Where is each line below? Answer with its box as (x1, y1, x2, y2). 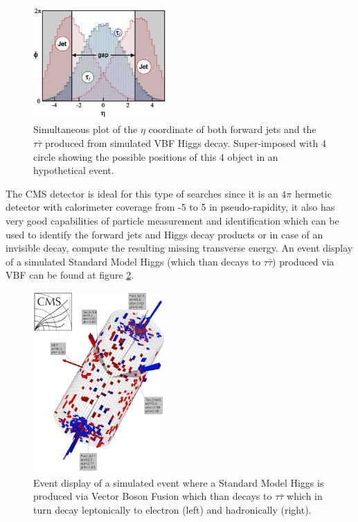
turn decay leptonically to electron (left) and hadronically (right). (33, 503, 312, 517)
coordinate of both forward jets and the (148, 122, 316, 137)
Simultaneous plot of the (33, 122, 138, 137)
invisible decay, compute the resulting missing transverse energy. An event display (6, 241, 353, 255)
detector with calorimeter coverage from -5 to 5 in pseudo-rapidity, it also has (6, 200, 335, 214)
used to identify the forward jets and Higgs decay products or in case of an (6, 227, 323, 241)
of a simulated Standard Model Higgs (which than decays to (6, 254, 261, 268)
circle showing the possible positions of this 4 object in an (33, 149, 278, 164)
